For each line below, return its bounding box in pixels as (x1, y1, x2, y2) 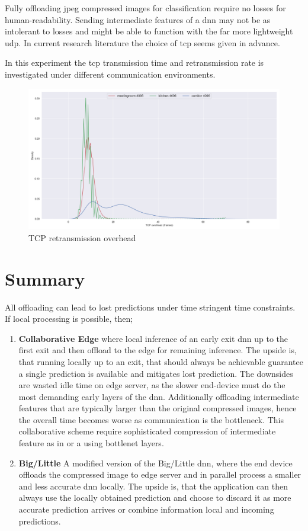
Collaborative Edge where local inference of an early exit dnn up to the (18, 332, 288, 344)
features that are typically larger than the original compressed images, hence (18, 402, 297, 414)
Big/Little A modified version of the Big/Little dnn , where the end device (18, 456, 293, 469)
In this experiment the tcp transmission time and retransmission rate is (5, 56, 264, 69)
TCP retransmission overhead (28, 231, 136, 244)
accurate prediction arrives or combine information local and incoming (18, 503, 274, 516)
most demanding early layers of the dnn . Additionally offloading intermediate (18, 390, 299, 402)
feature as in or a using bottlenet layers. (18, 437, 164, 449)
